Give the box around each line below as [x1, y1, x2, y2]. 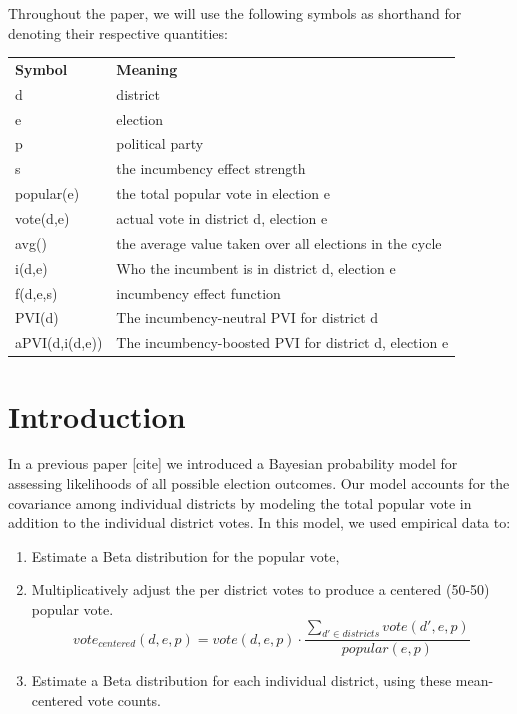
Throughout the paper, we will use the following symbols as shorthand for [8, 3, 462, 23]
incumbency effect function [116, 282, 281, 303]
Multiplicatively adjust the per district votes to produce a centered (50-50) [31, 579, 490, 600]
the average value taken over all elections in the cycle [116, 232, 442, 253]
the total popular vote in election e [116, 183, 330, 204]
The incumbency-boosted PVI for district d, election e [116, 332, 449, 353]
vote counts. [87, 690, 162, 711]
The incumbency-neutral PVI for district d [116, 307, 379, 328]
